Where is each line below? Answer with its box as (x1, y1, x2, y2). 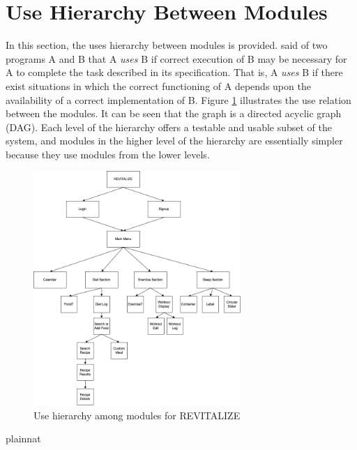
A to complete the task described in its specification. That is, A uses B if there (6, 65, 343, 80)
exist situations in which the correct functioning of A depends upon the (6, 78, 311, 93)
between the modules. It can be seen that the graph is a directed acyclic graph (6, 106, 342, 121)
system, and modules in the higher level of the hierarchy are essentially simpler (6, 133, 343, 148)
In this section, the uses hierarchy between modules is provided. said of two (6, 38, 328, 52)
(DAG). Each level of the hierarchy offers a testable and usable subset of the (6, 119, 333, 134)
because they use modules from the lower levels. (6, 147, 210, 161)
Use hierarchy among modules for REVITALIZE (33, 407, 241, 422)
